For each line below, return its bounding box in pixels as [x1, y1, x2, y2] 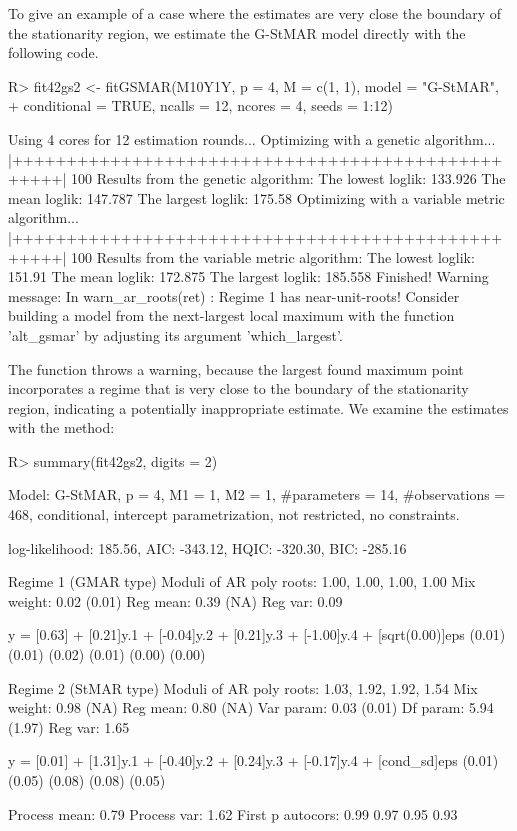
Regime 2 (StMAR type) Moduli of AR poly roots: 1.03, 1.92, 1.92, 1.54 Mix [8, 677, 478, 698]
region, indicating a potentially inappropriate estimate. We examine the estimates [8, 397, 509, 418]
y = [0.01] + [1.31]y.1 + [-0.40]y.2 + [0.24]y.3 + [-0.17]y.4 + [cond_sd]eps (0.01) [8, 750, 499, 771]
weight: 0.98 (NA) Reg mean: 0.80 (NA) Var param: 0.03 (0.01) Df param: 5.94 [8, 697, 494, 718]
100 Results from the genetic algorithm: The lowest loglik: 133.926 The [71, 168, 506, 189]
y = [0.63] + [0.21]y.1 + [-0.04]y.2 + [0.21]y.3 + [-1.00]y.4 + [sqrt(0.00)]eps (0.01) [8, 624, 506, 645]
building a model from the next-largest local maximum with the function [8, 305, 455, 326]
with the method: [8, 417, 115, 438]
